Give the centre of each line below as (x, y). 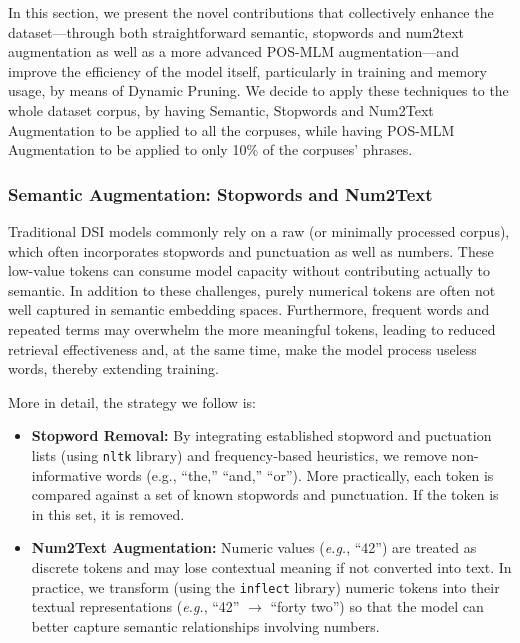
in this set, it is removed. (108, 513)
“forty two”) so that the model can (377, 606)
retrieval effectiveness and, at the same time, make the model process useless (242, 348)
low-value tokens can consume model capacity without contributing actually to (249, 270)
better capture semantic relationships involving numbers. (205, 625)
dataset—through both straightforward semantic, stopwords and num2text (236, 31)
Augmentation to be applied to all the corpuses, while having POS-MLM (231, 129)
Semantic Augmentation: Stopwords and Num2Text (220, 193)
